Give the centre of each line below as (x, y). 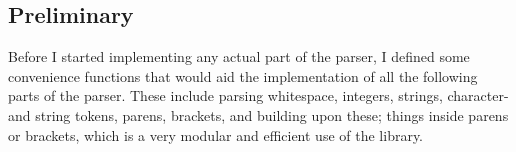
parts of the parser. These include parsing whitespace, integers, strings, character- (258, 95)
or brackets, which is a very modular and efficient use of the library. (216, 134)
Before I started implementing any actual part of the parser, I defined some (239, 56)
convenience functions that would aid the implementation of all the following (243, 75)
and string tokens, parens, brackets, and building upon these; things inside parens (258, 114)
